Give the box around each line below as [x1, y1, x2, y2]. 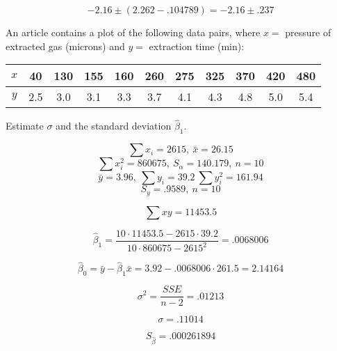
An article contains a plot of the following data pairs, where [6, 25, 261, 39]
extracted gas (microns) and [6, 38, 125, 53]
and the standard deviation [56, 118, 172, 133]
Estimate [6, 118, 44, 133]
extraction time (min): [149, 38, 245, 53]
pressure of [285, 25, 331, 39]
